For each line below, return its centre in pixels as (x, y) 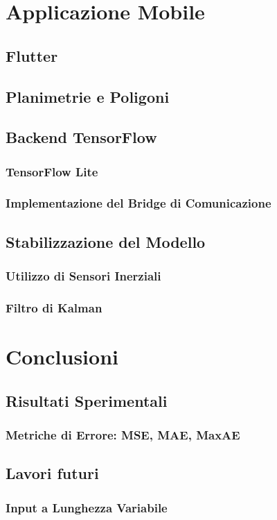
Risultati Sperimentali (87, 400)
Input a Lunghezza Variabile (87, 507)
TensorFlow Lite (52, 171)
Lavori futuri (52, 473)
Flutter (32, 55)
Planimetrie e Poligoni (88, 96)
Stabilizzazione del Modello (106, 241)
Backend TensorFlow (81, 137)
